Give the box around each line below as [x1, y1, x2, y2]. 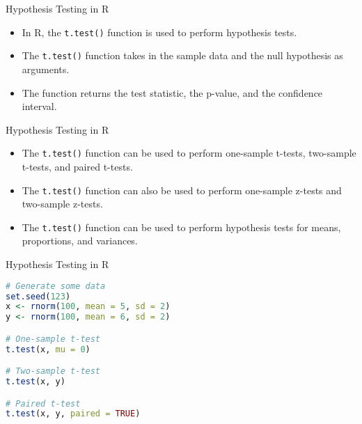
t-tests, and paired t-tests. [22, 159, 133, 173]
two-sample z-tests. [22, 196, 103, 211]
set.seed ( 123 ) [6, 291, 71, 301]
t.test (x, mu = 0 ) [6, 344, 90, 354]
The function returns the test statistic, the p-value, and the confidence [22, 85, 323, 100]
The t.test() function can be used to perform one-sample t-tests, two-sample [22, 146, 356, 160]
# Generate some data [6, 281, 106, 291]
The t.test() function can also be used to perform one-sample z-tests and [22, 182, 342, 197]
